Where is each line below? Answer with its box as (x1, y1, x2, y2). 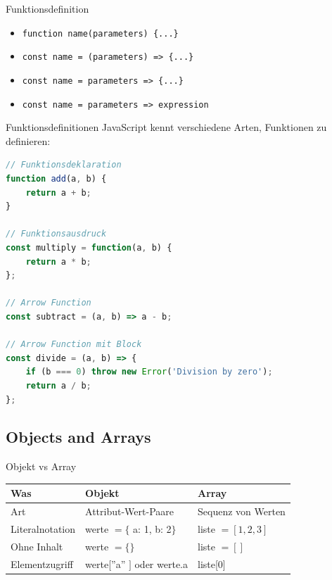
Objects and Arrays (6, 426, 151, 448)
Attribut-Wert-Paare (85, 504, 174, 519)
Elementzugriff (11, 556, 73, 571)
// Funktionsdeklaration (6, 160, 122, 170)
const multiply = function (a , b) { (6, 242, 172, 253)
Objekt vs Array (6, 459, 77, 474)
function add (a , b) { (6, 174, 107, 184)
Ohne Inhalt (11, 538, 63, 553)
